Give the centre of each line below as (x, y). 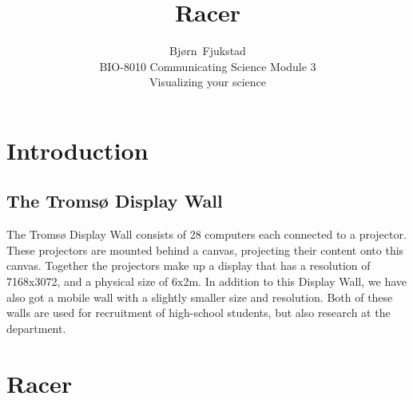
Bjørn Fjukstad (208, 51)
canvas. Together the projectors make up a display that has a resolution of (189, 265)
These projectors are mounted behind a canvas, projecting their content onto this (205, 250)
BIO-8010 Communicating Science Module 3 (208, 66)
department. (36, 328)
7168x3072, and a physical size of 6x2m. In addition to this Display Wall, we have (207, 281)
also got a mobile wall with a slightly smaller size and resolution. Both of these (200, 297)
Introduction (77, 150)
